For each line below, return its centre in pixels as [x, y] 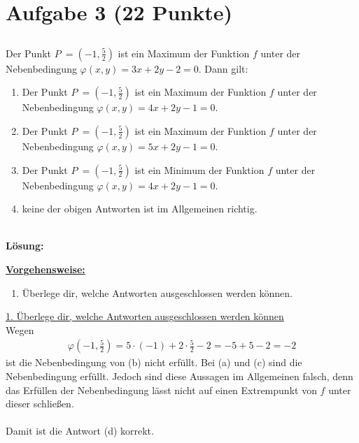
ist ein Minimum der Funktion [199, 169]
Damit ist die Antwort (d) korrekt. [80, 431]
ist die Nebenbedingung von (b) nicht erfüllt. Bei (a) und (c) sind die [154, 362]
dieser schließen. [40, 404]
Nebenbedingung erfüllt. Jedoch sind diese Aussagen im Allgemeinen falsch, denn [179, 376]
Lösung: [25, 246]
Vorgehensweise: [45, 269]
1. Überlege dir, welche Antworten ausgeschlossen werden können [145, 316]
